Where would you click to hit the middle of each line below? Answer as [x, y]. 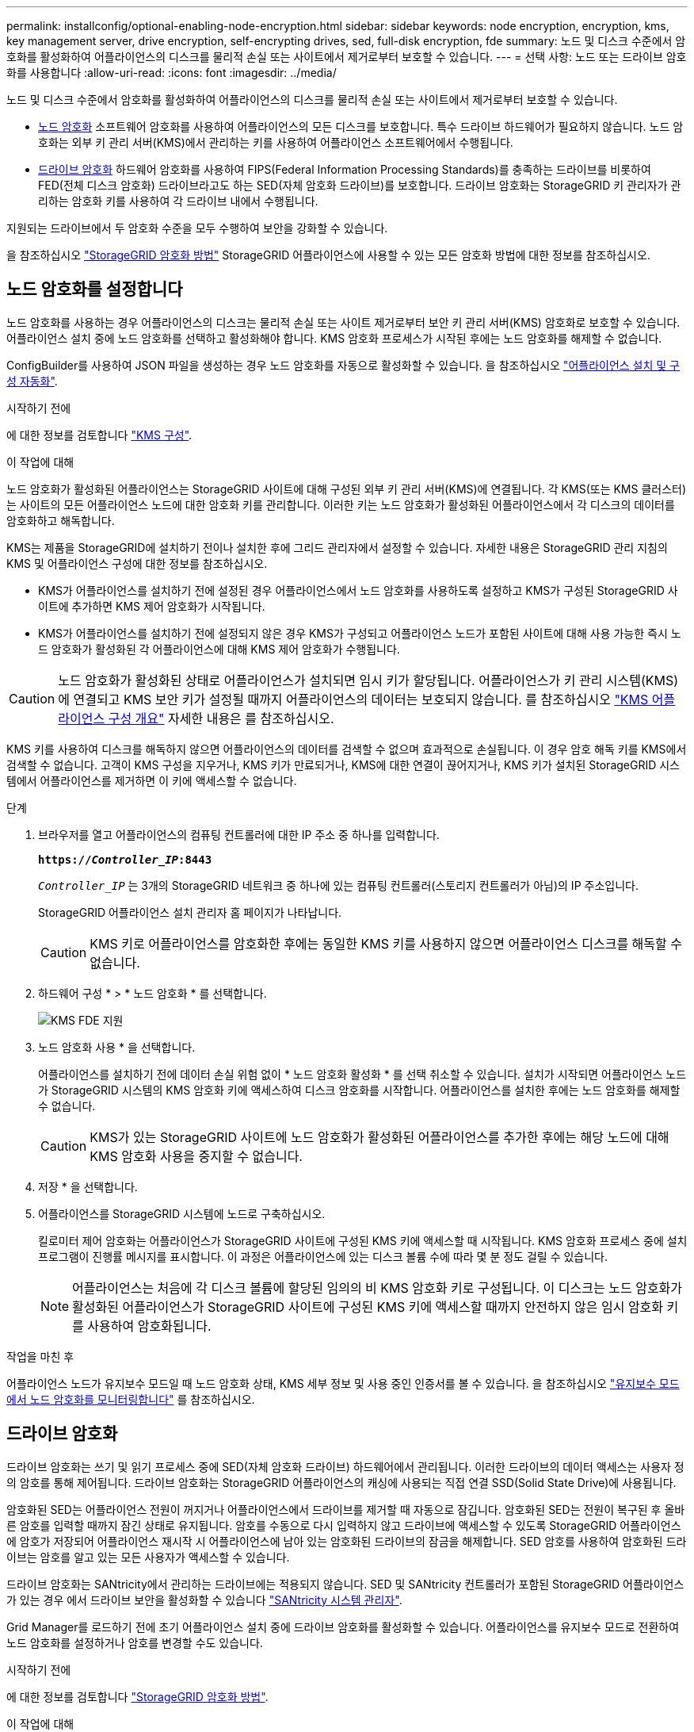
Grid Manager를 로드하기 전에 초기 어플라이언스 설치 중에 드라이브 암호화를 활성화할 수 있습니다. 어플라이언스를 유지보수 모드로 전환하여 [343, 1627]
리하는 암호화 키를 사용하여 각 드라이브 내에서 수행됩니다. [178, 201]
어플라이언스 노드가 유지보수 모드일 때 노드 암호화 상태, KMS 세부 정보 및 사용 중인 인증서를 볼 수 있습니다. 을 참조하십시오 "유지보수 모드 [343, 1383]
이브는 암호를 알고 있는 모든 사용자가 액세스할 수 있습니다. [148, 1557]
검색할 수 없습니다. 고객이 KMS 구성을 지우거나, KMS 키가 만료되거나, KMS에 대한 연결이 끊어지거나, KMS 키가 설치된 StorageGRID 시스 [343, 764]
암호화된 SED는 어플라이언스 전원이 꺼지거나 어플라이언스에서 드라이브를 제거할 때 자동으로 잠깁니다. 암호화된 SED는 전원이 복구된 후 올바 [346, 1509]
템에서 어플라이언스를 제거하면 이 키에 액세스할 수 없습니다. [152, 780]
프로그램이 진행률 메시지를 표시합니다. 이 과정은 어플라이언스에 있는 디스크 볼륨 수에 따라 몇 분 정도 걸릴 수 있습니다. [323, 1256]
